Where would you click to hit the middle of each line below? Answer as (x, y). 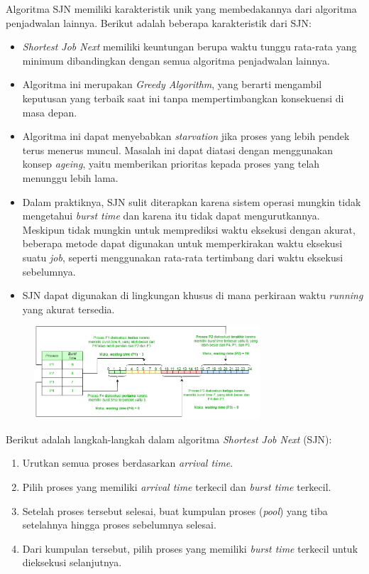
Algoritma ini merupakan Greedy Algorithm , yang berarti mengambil (172, 84)
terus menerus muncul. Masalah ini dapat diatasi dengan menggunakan (177, 150)
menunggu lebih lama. (70, 177)
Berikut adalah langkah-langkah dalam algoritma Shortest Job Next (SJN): (169, 439)
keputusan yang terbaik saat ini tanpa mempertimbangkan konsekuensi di (183, 98)
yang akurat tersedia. (68, 309)
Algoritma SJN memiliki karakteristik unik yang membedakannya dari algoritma (181, 9)
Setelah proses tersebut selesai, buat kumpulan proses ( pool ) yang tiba (175, 510)
